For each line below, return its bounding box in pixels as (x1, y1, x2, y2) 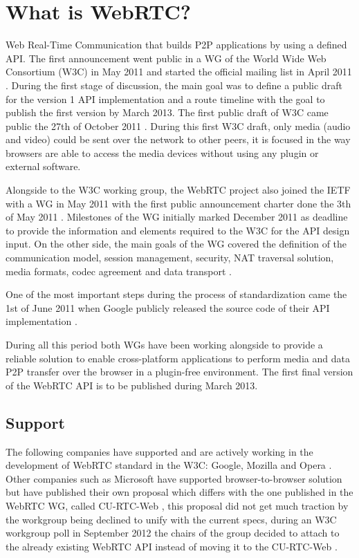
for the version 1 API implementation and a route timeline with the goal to (6, 91, 325, 106)
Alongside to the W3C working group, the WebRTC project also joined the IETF (6, 183, 351, 197)
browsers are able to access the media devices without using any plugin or (6, 145, 319, 160)
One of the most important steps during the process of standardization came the (6, 287, 347, 301)
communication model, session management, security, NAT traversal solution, (6, 250, 334, 265)
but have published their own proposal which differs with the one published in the (6, 485, 353, 499)
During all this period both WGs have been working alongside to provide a (6, 337, 323, 351)
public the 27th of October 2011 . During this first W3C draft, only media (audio (6, 118, 351, 133)
